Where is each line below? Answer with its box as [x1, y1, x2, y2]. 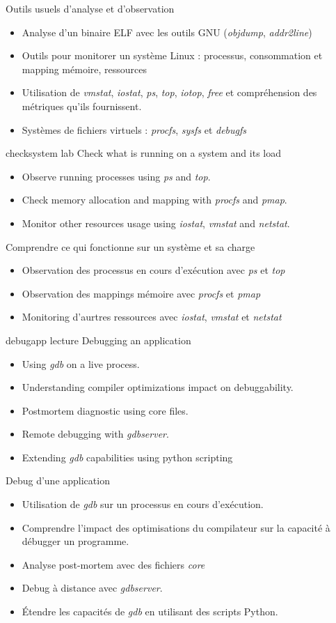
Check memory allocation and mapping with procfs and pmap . [22, 192, 287, 207]
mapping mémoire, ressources [22, 61, 147, 76]
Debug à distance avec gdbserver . [22, 580, 163, 595]
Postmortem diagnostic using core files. [22, 403, 189, 417]
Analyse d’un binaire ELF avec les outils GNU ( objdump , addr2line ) [22, 24, 312, 39]
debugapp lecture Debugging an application [6, 332, 191, 347]
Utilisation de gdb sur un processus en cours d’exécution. [22, 497, 264, 512]
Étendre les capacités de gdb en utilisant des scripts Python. [22, 604, 278, 619]
